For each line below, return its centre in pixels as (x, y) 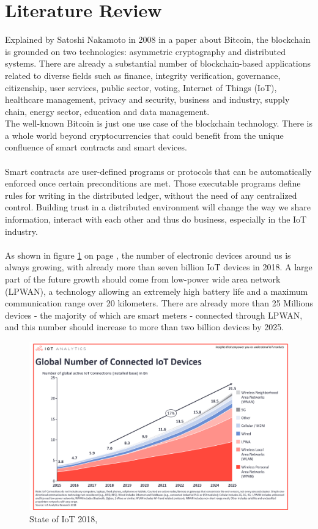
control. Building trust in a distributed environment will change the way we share (158, 207)
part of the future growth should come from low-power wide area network (143, 279)
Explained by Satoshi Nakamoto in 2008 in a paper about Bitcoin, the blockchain (158, 39)
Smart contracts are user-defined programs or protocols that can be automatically (158, 171)
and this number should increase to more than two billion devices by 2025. (145, 327)
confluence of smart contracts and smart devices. (96, 147)
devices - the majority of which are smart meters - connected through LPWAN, (154, 315)
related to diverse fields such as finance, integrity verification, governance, (143, 75)
